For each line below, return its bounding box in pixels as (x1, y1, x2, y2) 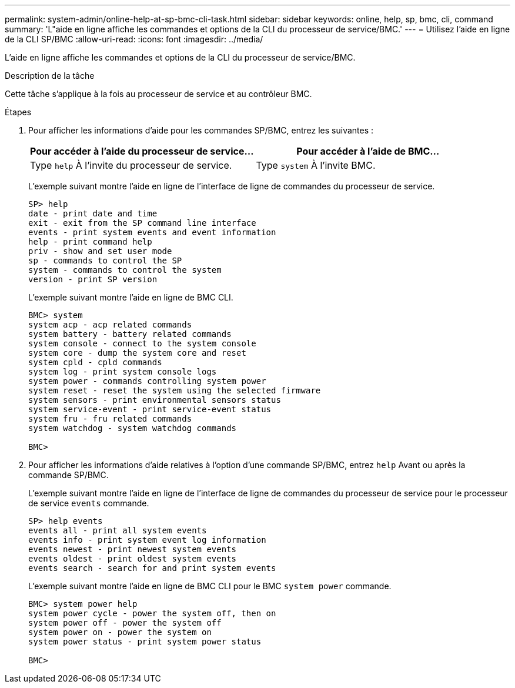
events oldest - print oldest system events (28, 554, 237, 563)
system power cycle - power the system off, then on (28, 609, 276, 618)
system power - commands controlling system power (28, 376, 266, 386)
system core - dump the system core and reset (28, 348, 246, 358)
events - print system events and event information (28, 228, 276, 237)
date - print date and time (28, 209, 158, 218)
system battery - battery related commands (28, 329, 232, 339)
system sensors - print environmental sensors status (28, 395, 281, 405)
